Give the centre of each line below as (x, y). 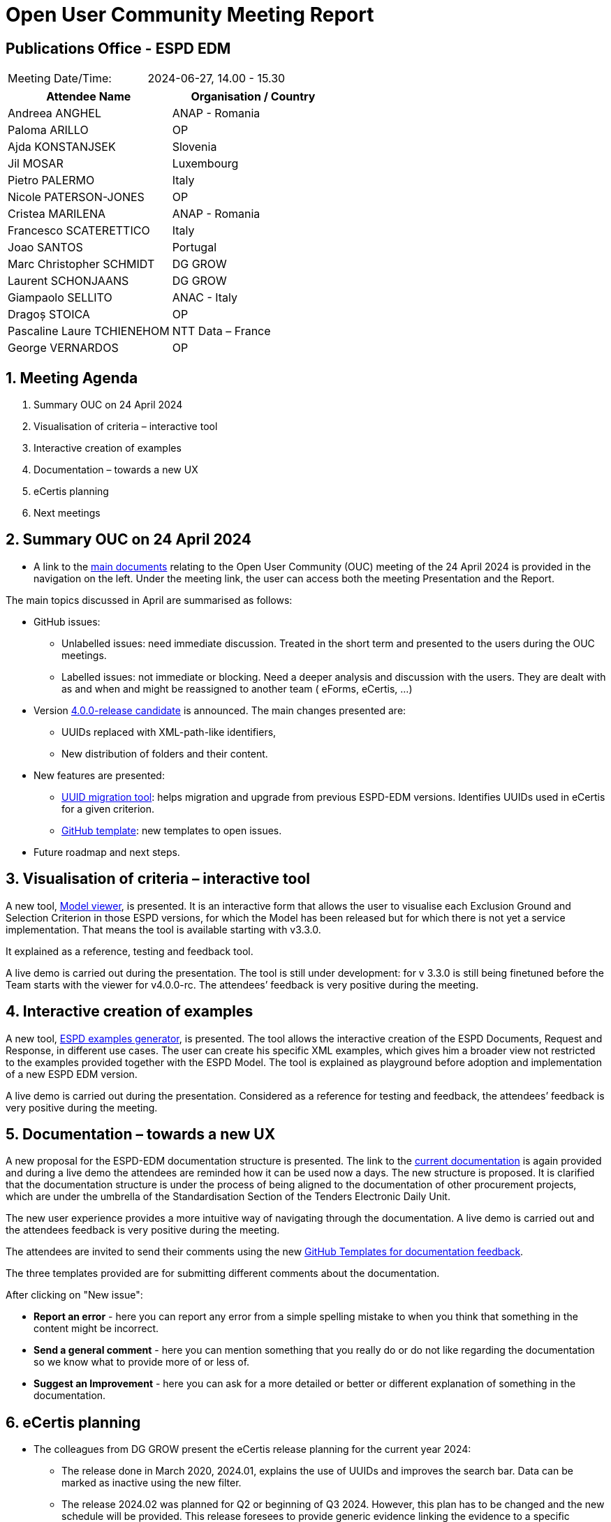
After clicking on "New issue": (74, 1295)
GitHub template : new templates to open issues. (172, 830)
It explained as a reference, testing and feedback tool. (130, 951)
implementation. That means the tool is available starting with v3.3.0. (163, 929)
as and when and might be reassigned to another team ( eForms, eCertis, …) (237, 688)
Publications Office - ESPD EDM (118, 48)
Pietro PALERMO (51, 180)
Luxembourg (205, 164)
